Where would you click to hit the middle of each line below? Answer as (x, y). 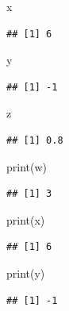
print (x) (26, 219)
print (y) (26, 273)
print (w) (27, 166)
